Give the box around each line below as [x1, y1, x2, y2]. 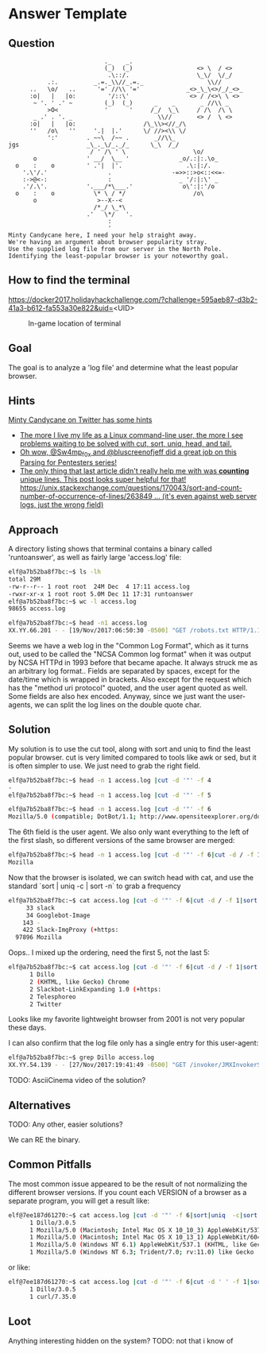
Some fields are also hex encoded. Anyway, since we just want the [8, 692, 226, 702]
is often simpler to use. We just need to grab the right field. [8, 760, 201, 771]
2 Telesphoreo [29, 992, 77, 1001]
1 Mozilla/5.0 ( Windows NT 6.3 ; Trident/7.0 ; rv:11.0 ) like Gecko [29, 1248, 254, 1256]
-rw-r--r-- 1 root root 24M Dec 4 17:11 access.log [8, 582, 191, 590]
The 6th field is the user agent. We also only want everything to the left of [8, 827, 250, 837]
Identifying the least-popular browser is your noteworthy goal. [8, 252, 229, 260]
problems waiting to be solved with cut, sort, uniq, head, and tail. [19, 439, 232, 449]
